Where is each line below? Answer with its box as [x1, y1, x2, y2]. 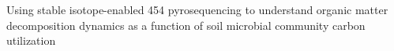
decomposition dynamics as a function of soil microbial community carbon [6, 16, 366, 33]
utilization [6, 32, 56, 49]
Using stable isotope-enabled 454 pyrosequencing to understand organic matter [6, 2, 388, 17]
